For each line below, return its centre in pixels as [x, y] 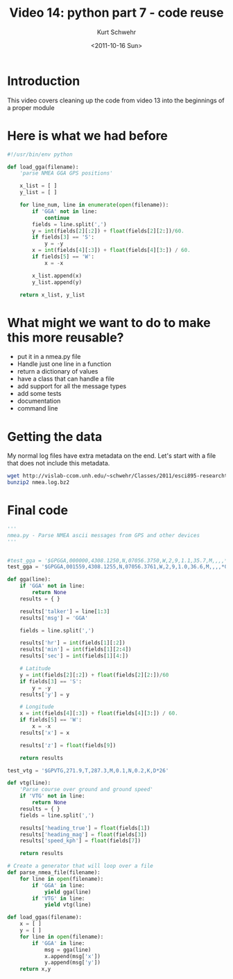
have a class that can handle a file [66, 379]
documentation [39, 401]
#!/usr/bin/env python [40, 154]
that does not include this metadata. [59, 463]
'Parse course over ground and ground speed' [87, 790]
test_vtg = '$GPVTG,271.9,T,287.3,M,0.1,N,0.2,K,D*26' [88, 770]
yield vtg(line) [68, 905]
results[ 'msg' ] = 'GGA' [54, 618]
